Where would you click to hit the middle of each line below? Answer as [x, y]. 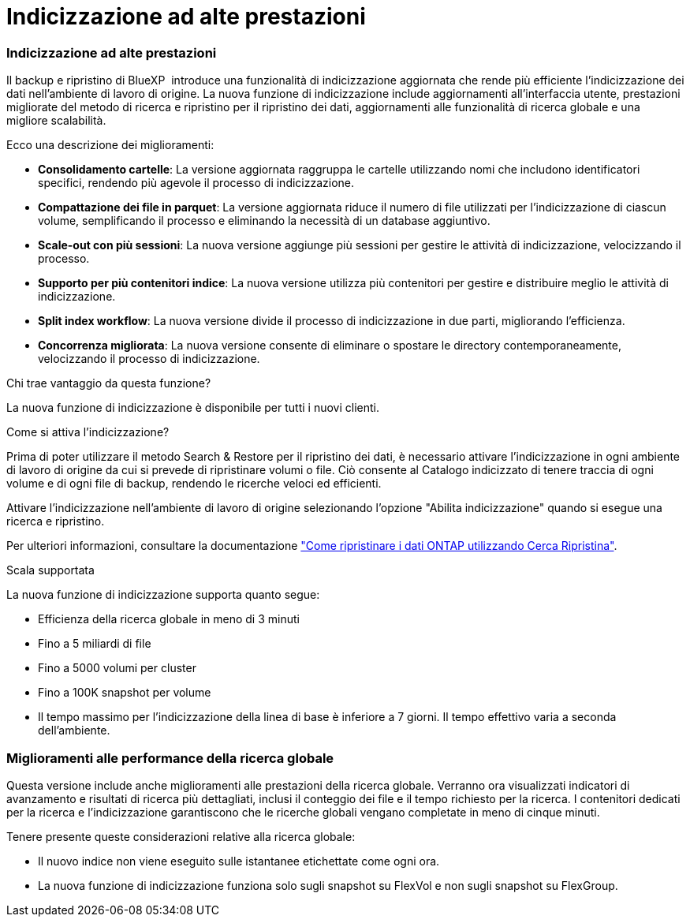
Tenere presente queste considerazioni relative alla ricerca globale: [181, 836]
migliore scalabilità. [56, 121]
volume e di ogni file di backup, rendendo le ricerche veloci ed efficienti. [194, 484]
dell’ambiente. [74, 731]
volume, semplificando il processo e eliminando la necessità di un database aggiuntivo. [264, 221]
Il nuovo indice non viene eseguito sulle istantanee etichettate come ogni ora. [239, 861]
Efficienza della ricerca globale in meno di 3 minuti [169, 619]
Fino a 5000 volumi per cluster [117, 668]
